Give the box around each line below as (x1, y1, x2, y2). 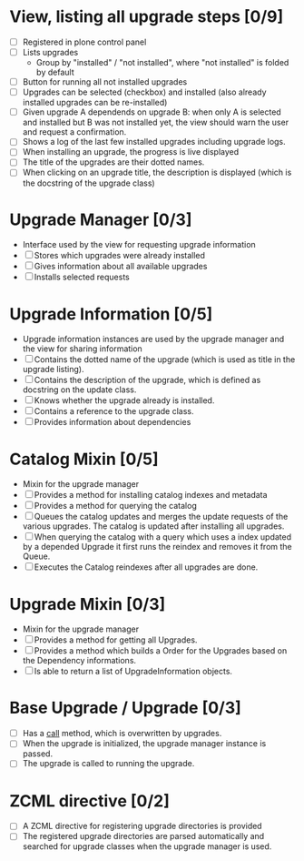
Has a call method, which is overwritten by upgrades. (22, 728, 222, 739)
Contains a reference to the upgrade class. (34, 406, 194, 417)
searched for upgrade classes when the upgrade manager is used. (22, 841, 272, 852)
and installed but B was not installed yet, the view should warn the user (22, 116, 289, 128)
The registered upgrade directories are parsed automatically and (22, 831, 265, 842)
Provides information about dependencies (34, 417, 191, 428)
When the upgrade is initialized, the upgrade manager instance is (22, 738, 267, 749)
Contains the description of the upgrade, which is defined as (34, 375, 261, 386)
